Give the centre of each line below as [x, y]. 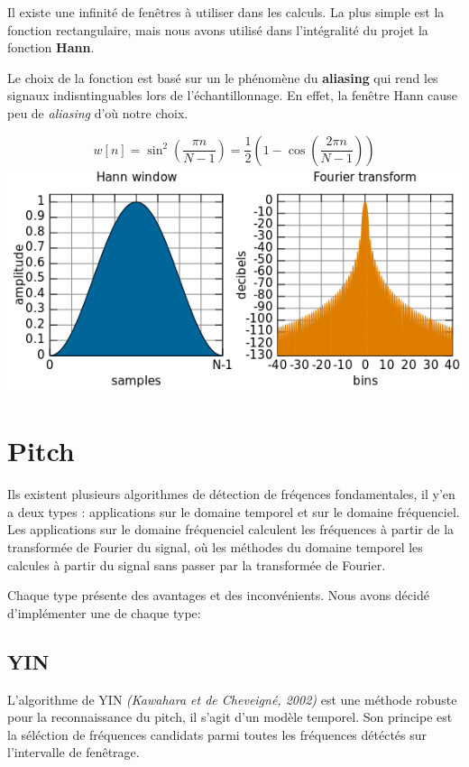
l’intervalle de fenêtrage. [74, 752]
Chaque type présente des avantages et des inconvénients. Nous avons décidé [218, 595]
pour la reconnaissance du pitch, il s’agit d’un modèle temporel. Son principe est [230, 717]
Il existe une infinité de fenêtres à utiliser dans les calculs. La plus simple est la [226, 12]
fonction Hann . [51, 47]
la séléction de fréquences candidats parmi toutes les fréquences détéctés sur [217, 734]
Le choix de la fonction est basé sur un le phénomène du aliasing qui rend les [223, 77]
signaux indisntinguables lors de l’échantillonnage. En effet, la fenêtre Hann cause [232, 95]
